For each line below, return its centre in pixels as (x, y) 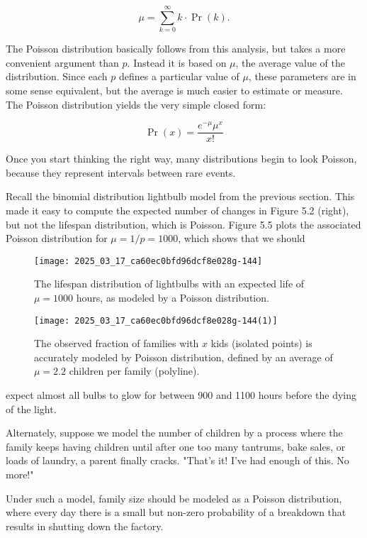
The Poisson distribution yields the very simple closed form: (136, 104)
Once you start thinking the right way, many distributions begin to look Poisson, (181, 159)
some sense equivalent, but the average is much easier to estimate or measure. (174, 90)
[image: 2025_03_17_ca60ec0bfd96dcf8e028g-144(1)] (156, 320)
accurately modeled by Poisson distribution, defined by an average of (183, 357)
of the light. (31, 408)
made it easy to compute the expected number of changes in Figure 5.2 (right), (177, 210)
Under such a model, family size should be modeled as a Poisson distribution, (174, 498)
